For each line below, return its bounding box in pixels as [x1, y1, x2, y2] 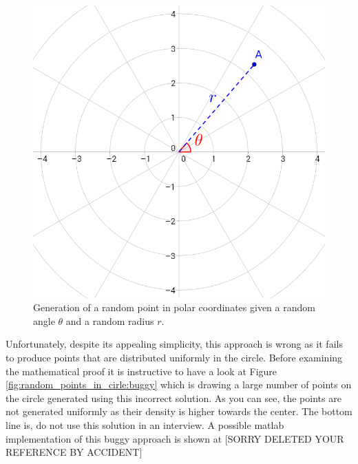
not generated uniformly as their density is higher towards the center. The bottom [6, 404, 352, 419]
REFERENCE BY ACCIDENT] [6, 445, 143, 459]
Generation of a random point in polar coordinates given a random [33, 300, 315, 315]
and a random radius [65, 313, 154, 328]
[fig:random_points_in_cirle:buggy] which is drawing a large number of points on [6, 377, 352, 392]
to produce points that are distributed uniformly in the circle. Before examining [6, 350, 343, 364]
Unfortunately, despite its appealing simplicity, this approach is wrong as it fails [6, 337, 343, 351]
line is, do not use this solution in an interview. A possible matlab [6, 417, 284, 432]
